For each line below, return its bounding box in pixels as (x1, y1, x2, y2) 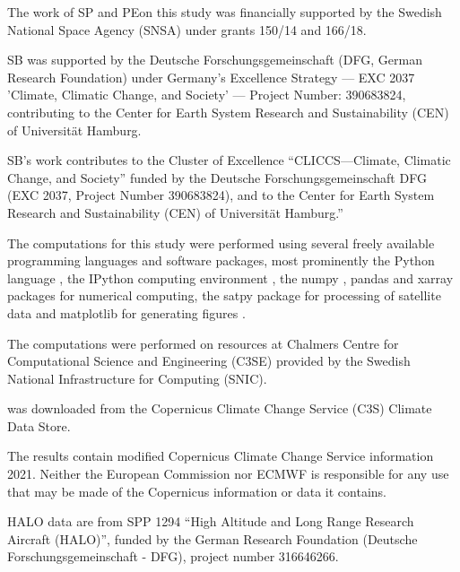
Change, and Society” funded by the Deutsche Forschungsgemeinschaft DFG (7, 168, 427, 186)
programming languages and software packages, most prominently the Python (7, 251, 435, 270)
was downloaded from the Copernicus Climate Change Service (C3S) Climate (7, 399, 432, 418)
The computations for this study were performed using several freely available (7, 233, 435, 252)
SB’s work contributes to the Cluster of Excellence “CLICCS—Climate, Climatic (7, 151, 451, 169)
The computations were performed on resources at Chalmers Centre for (7, 334, 399, 352)
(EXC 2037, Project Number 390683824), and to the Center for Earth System (7, 186, 435, 204)
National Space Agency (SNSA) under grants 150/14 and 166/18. (7, 20, 367, 39)
